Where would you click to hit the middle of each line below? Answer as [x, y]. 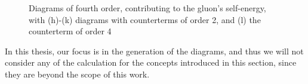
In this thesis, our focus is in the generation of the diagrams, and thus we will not [154, 51]
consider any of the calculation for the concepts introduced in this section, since [151, 62]
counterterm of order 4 [70, 31]
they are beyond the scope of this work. [77, 74]
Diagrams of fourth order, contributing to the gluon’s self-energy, [147, 8]
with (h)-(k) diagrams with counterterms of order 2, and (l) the [145, 19]
